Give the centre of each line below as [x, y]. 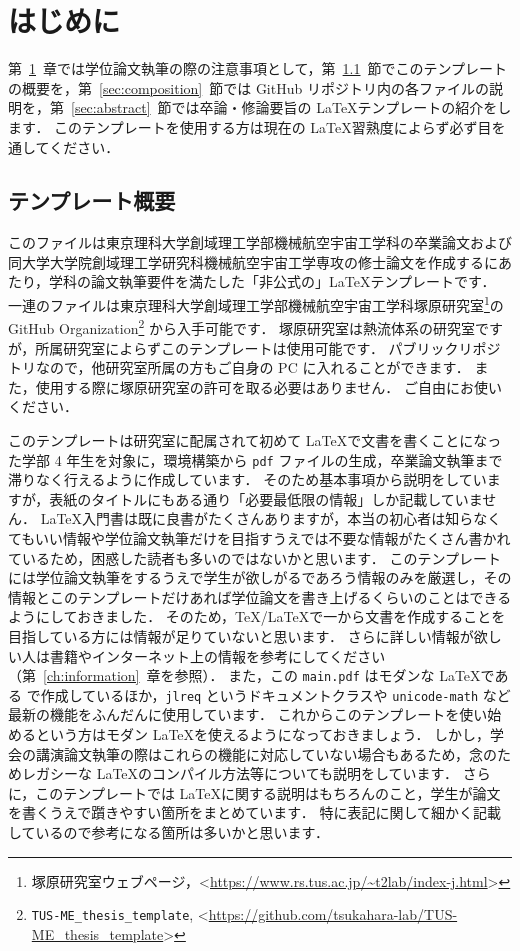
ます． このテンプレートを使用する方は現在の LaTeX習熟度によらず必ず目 [250, 126]
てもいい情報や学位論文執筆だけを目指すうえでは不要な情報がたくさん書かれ [259, 537]
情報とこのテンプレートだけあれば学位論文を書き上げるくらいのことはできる [260, 596]
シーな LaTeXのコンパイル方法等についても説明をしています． [253, 773]
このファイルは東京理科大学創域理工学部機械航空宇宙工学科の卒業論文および [260, 242]
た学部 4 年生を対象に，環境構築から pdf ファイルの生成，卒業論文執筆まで [255, 459]
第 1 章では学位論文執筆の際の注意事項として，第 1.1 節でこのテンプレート [258, 68]
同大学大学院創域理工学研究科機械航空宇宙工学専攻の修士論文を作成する [246, 261]
